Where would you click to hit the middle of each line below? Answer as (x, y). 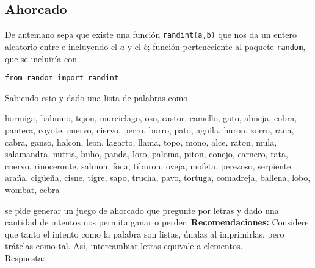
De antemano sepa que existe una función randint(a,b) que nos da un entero (151, 34)
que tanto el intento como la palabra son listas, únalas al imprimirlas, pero (145, 234)
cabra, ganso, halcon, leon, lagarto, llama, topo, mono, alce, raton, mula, (141, 142)
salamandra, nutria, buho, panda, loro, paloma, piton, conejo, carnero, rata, (147, 154)
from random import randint (62, 78)
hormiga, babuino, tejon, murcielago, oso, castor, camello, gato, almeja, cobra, (151, 118)
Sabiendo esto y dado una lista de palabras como (96, 97)
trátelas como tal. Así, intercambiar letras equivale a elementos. (124, 246)
